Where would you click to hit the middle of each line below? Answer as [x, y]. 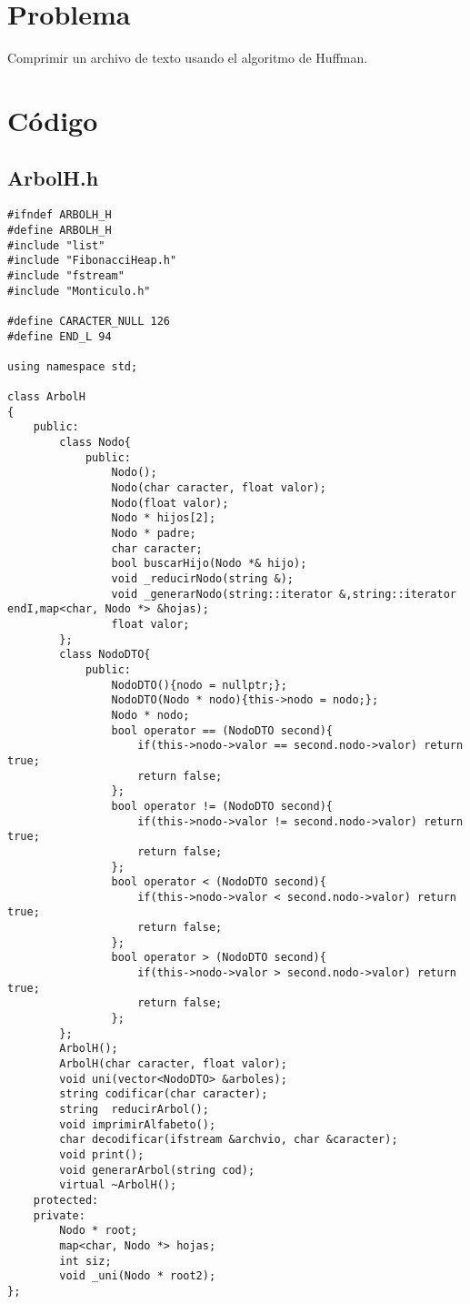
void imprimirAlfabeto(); [138, 1124]
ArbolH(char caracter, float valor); [173, 1064]
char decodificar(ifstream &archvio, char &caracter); [229, 1140]
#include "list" [56, 245]
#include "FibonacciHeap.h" [92, 261]
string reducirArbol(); [134, 1110]
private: [59, 1215]
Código [53, 120]
